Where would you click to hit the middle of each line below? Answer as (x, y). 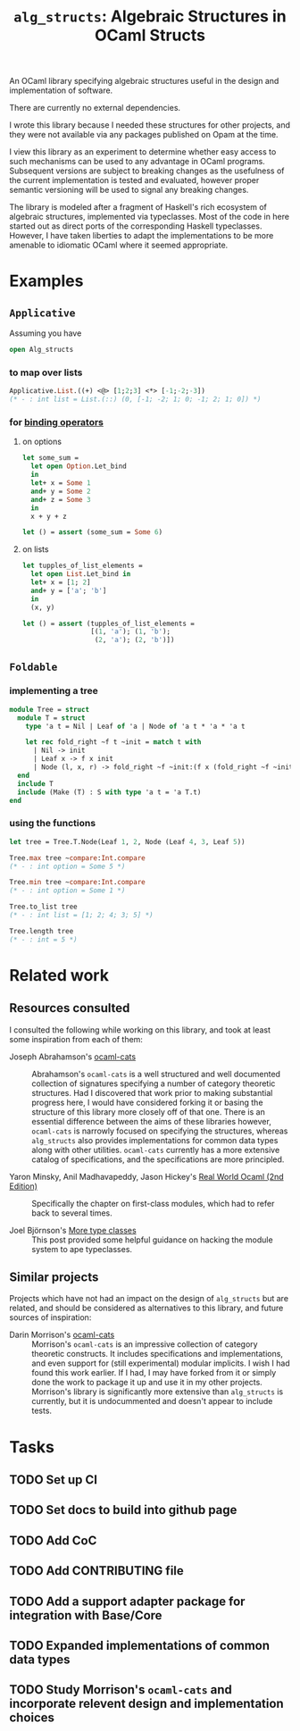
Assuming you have (46, 333)
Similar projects (54, 1278)
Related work (59, 975)
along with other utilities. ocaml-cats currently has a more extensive (156, 1150)
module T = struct (52, 718)
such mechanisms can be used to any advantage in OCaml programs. (137, 162)
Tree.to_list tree (43, 907)
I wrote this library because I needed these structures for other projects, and (150, 125)
